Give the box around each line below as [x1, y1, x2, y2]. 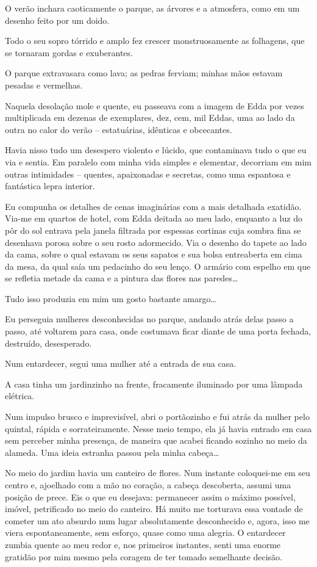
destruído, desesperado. [5, 336, 92, 349]
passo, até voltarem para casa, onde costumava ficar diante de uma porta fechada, [5, 325, 312, 338]
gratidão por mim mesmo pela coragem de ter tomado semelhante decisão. [5, 550, 282, 563]
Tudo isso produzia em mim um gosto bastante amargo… [5, 292, 216, 305]
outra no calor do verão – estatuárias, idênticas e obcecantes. [5, 123, 232, 135]
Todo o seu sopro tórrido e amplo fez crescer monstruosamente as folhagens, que [5, 34, 305, 47]
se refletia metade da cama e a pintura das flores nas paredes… [5, 272, 238, 284]
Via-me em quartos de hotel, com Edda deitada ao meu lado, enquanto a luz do [5, 212, 302, 225]
